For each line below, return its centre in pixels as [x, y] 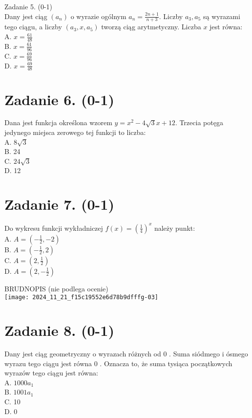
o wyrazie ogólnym [98, 16]
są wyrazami [221, 16]
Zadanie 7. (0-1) [59, 204]
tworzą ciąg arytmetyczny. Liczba [151, 27]
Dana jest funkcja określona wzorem [58, 122]
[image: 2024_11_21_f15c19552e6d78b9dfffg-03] [81, 297]
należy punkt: [175, 228]
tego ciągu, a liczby [33, 27]
